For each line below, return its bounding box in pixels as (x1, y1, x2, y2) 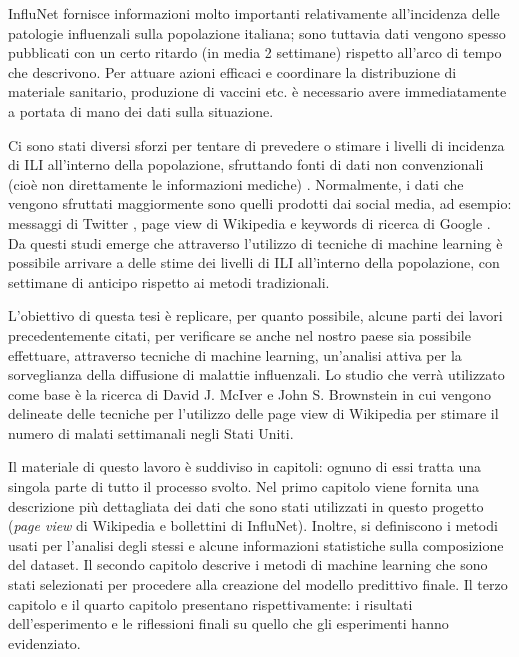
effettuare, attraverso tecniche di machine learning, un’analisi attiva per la (8, 344, 462, 365)
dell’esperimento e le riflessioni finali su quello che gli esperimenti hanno (8, 613, 449, 634)
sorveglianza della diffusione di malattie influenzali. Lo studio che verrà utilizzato (8, 364, 505, 385)
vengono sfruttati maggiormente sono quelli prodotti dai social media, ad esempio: (8, 193, 512, 214)
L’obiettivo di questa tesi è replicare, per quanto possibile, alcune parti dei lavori (8, 305, 503, 326)
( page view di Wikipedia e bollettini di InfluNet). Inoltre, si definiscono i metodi (8, 515, 498, 536)
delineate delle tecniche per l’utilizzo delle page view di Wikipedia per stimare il (8, 403, 499, 424)
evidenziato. (8, 632, 81, 653)
